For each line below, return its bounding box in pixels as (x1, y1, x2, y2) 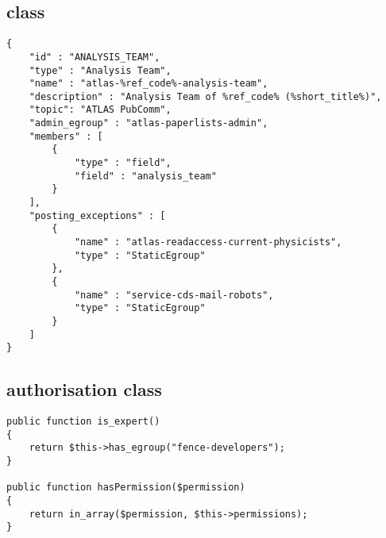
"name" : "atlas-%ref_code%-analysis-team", (29, 78, 268, 90)
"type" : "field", (74, 157, 172, 169)
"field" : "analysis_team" (74, 170, 217, 182)
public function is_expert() (6, 416, 160, 428)
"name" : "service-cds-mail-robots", (74, 289, 274, 301)
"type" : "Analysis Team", (29, 64, 172, 76)
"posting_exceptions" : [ (29, 209, 166, 221)
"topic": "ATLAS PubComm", (29, 104, 172, 116)
